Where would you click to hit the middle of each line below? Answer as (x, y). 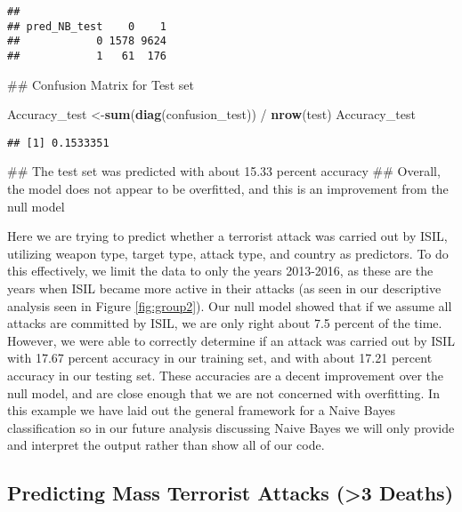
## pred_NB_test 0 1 (87, 26)
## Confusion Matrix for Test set (101, 84)
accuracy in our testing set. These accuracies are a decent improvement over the (226, 375)
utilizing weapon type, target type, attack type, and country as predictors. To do (228, 253)
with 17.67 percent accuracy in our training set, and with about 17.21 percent (220, 358)
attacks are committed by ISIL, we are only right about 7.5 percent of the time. (225, 323)
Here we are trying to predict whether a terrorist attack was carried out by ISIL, (227, 236)
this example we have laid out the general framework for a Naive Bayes (202, 410)
